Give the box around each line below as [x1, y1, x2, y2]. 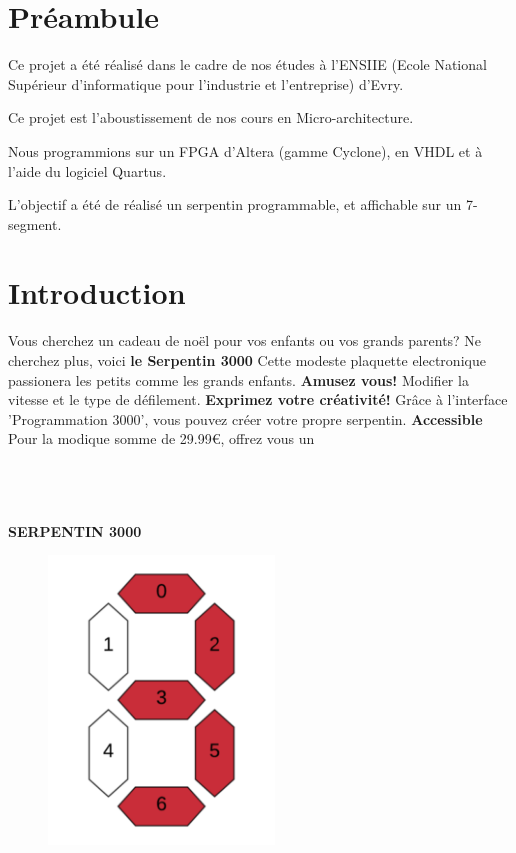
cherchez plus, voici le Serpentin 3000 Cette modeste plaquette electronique [8, 350, 486, 370]
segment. [8, 213, 62, 234]
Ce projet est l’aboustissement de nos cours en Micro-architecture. [8, 107, 414, 128]
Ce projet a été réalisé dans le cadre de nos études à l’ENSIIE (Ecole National [8, 54, 487, 75]
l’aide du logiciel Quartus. [8, 160, 167, 181]
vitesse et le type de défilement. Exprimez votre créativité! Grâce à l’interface [8, 389, 508, 410]
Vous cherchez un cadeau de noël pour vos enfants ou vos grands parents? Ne [8, 330, 482, 351]
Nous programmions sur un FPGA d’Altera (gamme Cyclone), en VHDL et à [8, 140, 483, 161]
